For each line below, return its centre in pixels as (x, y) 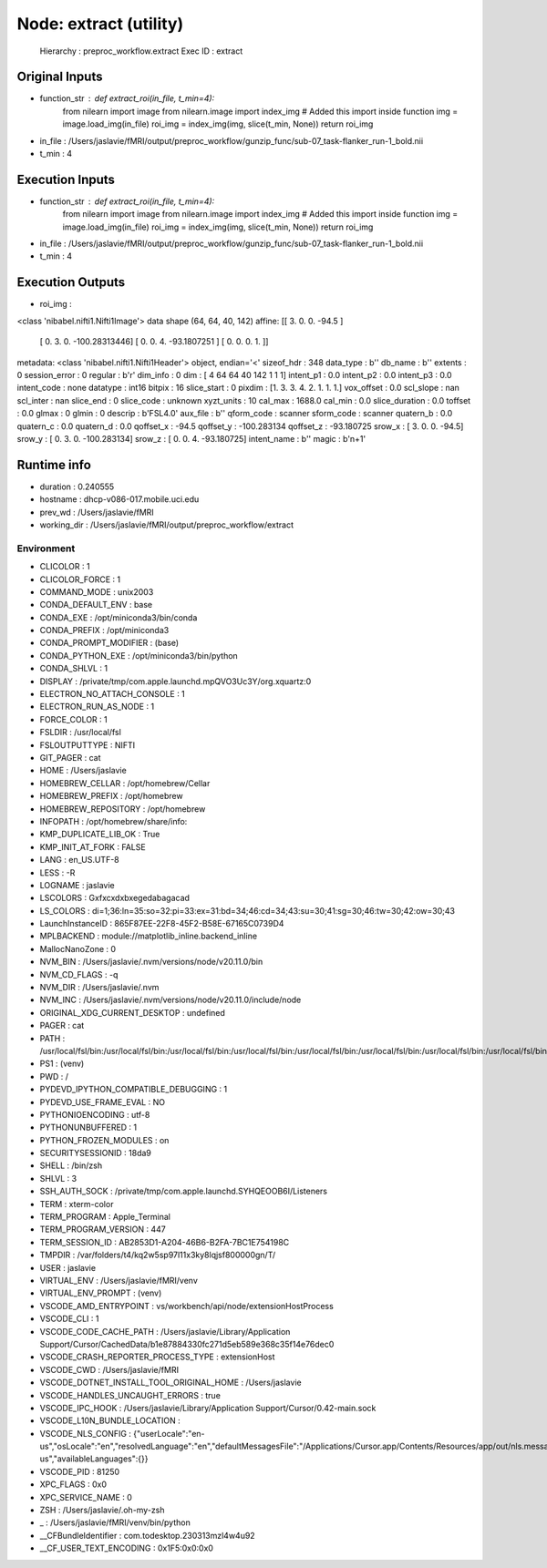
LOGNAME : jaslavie (77, 885)
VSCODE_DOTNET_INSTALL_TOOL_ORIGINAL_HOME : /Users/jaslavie (170, 1383)
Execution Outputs (71, 282)
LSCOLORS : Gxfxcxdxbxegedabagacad (115, 898)
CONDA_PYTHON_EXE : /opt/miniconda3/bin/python (139, 655)
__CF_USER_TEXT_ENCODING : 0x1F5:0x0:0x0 (127, 1548)
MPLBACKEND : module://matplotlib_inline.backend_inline (149, 936)
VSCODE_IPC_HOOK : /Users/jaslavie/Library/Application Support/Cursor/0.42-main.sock (208, 1408)
